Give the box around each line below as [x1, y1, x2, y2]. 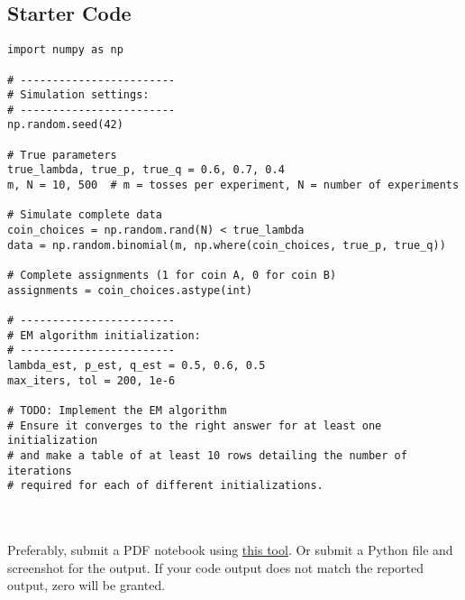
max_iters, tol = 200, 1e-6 [7, 374, 176, 387]
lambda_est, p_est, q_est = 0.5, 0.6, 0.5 [7, 358, 266, 372]
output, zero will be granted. [7, 576, 166, 595]
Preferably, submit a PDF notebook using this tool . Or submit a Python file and [7, 540, 453, 559]
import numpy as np [7, 43, 123, 57]
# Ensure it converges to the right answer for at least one [7, 419, 382, 432]
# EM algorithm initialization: [7, 328, 201, 342]
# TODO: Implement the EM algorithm [7, 403, 227, 417]
